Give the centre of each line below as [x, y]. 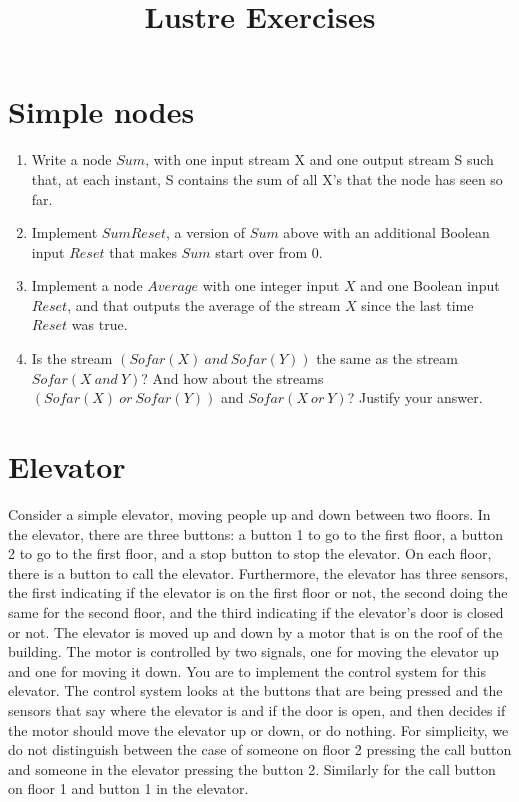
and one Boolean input [430, 285]
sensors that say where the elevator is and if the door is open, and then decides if [257, 709]
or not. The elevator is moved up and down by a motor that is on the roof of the [255, 631]
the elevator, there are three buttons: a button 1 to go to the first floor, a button [256, 533]
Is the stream [72, 358]
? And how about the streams [232, 377]
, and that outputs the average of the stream [204, 304]
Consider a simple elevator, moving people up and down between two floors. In [249, 513]
